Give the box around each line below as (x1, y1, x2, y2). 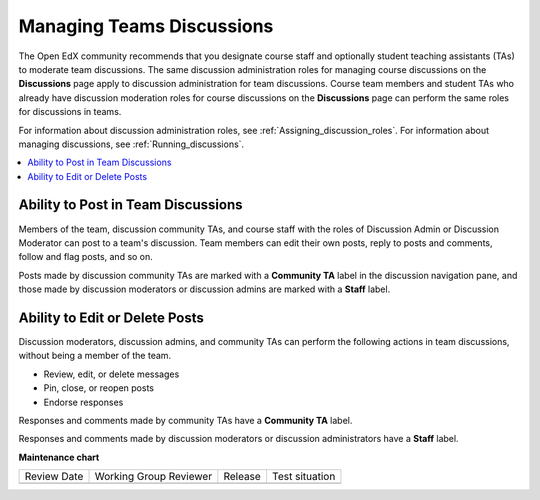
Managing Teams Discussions (18, 15, 274, 37)
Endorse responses (43, 396, 124, 408)
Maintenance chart (18, 451, 100, 463)
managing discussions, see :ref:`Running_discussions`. (18, 138, 245, 150)
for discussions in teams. (18, 106, 122, 118)
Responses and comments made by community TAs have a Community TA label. (18, 415, 353, 426)
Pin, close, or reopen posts (43, 382, 155, 394)
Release (223, 470, 262, 484)
